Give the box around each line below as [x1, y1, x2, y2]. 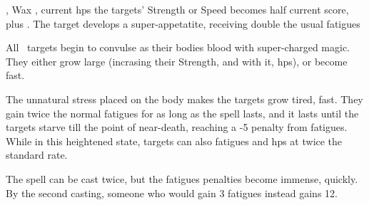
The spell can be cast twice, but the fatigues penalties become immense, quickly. [6, 171, 358, 186]
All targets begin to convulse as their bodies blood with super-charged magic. [6, 40, 350, 55]
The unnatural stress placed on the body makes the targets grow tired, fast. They [6, 91, 363, 106]
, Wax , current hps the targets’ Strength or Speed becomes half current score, [6, 2, 349, 16]
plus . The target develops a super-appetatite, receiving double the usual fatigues [6, 16, 360, 31]
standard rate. [6, 147, 68, 162]
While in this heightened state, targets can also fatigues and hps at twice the [6, 133, 343, 148]
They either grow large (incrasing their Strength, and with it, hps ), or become [6, 53, 348, 68]
